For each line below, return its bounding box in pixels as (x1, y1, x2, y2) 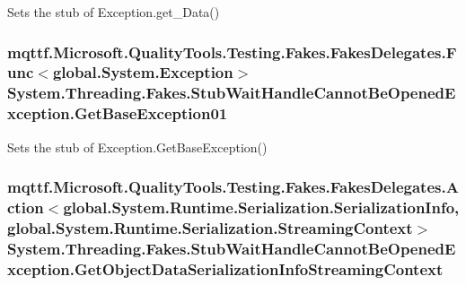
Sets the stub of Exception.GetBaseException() (7, 137, 268, 156)
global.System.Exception (52, 61, 233, 83)
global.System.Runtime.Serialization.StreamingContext (7, 216, 413, 238)
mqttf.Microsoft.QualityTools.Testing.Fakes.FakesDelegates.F (7, 40, 457, 63)
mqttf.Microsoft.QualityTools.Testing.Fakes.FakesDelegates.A (7, 176, 459, 198)
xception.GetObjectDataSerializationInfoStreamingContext (7, 257, 444, 280)
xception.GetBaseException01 (7, 102, 228, 125)
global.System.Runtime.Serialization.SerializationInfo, (63, 196, 460, 219)
